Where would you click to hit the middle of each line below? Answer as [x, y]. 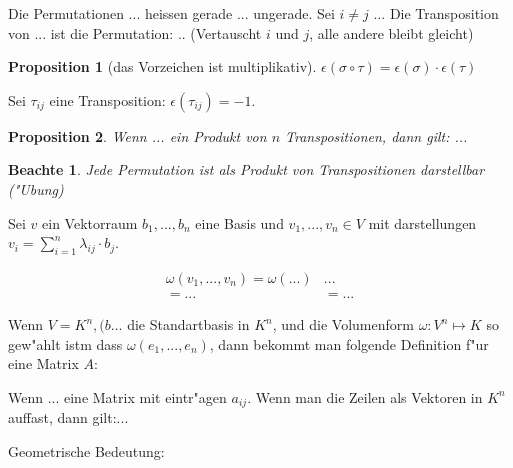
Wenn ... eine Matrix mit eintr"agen [117, 396]
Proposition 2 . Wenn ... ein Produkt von [137, 135]
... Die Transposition [436, 13]
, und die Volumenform [343, 324]
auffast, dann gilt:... [68, 417]
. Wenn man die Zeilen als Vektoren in [365, 396]
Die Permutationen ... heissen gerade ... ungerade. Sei [171, 13]
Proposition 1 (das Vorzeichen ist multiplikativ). [162, 66]
